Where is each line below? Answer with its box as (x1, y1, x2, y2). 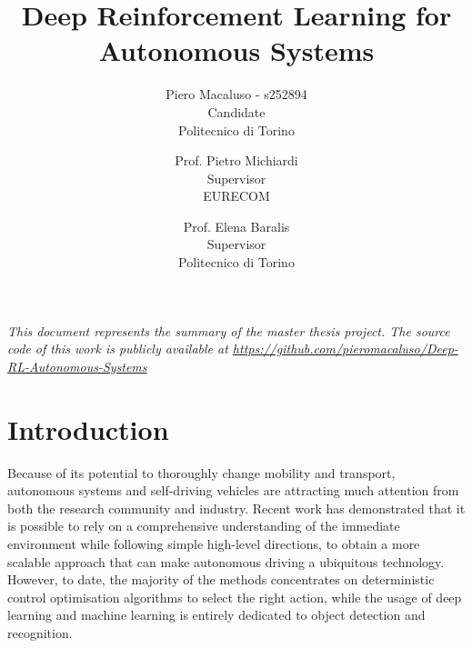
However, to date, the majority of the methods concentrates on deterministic (7, 570, 435, 589)
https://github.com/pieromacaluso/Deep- (232, 339, 458, 358)
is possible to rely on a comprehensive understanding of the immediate (7, 516, 400, 535)
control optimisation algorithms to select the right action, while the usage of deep (7, 587, 462, 606)
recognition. (7, 623, 73, 642)
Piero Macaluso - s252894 (166, 85, 307, 104)
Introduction (7, 410, 169, 447)
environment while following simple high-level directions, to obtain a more (7, 533, 420, 553)
